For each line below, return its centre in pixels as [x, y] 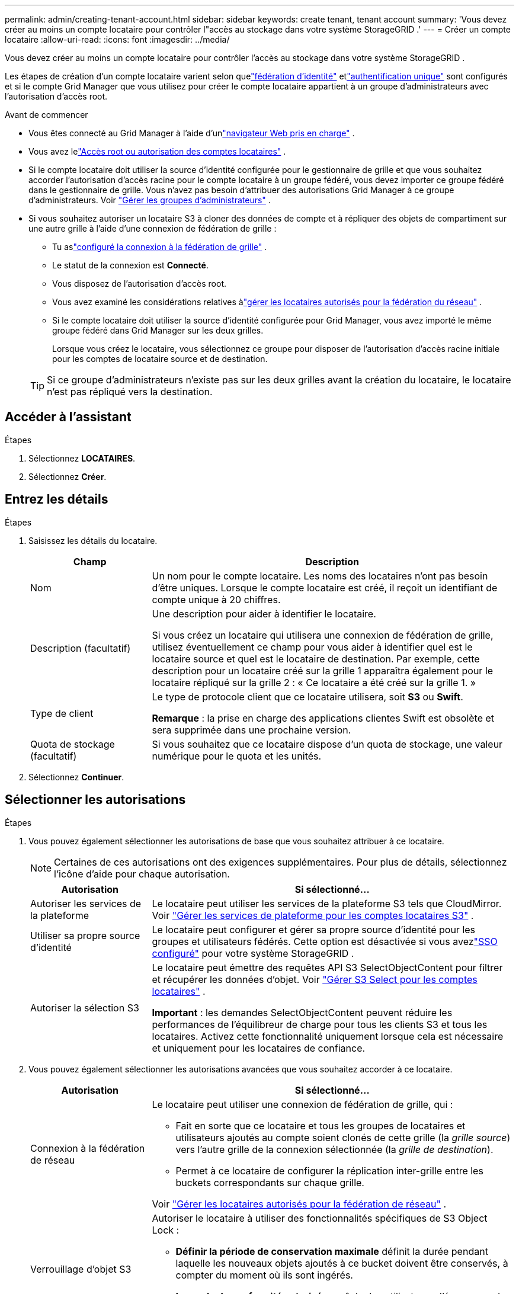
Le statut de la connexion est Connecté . [130, 265]
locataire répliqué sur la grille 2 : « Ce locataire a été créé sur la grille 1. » [314, 682]
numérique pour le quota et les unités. [237, 756]
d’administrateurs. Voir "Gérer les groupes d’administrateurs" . [150, 200]
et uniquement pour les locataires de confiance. [259, 1048]
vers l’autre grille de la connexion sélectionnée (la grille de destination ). [334, 1149]
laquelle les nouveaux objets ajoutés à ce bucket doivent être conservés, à [342, 1263]
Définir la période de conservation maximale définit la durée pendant [332, 1251]
